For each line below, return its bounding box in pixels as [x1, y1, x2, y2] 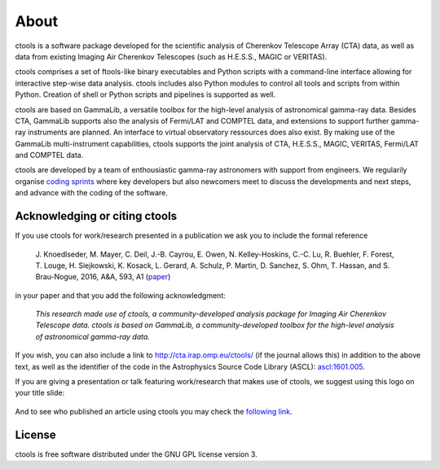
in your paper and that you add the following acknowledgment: [15, 290, 226, 300]
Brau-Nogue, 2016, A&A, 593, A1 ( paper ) [35, 272, 171, 282]
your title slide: [15, 388, 65, 398]
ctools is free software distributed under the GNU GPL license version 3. [15, 449, 258, 459]
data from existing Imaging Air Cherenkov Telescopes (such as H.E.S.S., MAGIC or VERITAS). [15, 51, 328, 61]
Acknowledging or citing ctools [15, 209, 178, 223]
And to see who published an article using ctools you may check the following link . [15, 406, 293, 416]
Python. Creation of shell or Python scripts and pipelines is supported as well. [15, 90, 276, 99]
